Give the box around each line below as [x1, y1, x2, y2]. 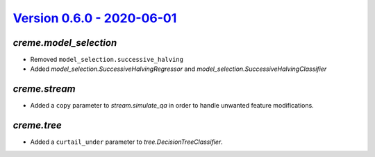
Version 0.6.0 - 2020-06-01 [12, 10, 177, 26]
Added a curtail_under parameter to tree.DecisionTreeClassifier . [30, 138, 224, 146]
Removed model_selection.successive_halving [30, 56, 184, 64]
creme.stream [12, 83, 76, 95]
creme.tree [12, 119, 62, 131]
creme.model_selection [12, 37, 117, 49]
